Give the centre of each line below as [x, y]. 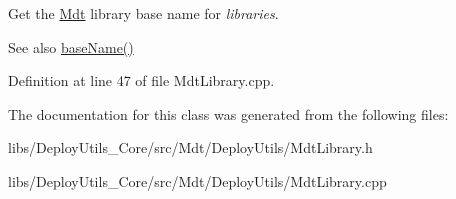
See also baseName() [71, 46]
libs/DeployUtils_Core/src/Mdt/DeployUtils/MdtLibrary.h [190, 147]
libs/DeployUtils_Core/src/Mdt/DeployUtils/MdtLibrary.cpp [197, 180]
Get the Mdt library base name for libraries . [143, 13]
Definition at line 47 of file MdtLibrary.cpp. [141, 80]
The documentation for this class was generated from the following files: [228, 113]
